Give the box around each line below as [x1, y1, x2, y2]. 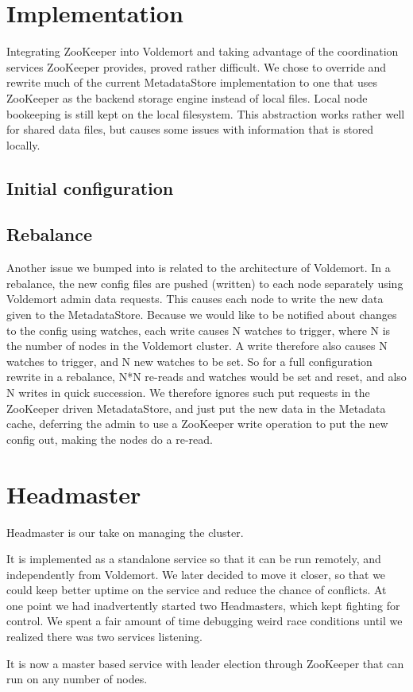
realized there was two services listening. [6, 628, 203, 645]
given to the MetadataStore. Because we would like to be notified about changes [6, 306, 397, 323]
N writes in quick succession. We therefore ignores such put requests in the [6, 384, 370, 401]
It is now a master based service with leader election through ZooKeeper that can [6, 655, 404, 671]
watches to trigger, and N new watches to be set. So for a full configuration [6, 352, 372, 369]
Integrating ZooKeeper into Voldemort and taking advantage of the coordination [6, 43, 399, 60]
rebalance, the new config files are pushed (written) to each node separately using [6, 274, 403, 291]
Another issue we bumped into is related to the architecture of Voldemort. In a [6, 259, 391, 276]
